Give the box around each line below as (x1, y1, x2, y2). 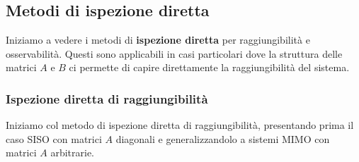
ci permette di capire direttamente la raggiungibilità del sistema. (69, 60, 350, 75)
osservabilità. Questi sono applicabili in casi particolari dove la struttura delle (6, 46, 343, 61)
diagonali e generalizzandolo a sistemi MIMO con (115, 131, 330, 146)
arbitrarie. (50, 145, 95, 160)
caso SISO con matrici (6, 131, 102, 146)
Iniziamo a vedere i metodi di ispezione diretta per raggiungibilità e (6, 32, 310, 47)
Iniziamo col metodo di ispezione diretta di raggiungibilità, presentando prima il (6, 118, 354, 132)
